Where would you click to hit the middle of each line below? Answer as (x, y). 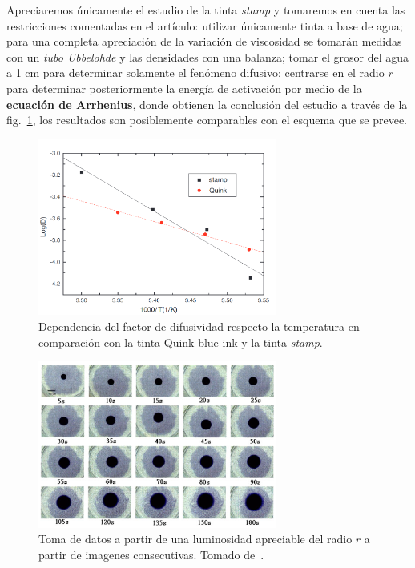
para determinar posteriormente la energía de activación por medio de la (184, 88)
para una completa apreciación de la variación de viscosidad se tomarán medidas (204, 41)
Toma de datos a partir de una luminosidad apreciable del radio (195, 539)
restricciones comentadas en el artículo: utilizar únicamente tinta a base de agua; (205, 25)
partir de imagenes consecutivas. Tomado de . (151, 554)
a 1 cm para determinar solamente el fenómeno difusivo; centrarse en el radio (195, 73)
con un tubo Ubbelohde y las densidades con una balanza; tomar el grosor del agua (208, 56)
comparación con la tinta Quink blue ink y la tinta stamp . (181, 342)
